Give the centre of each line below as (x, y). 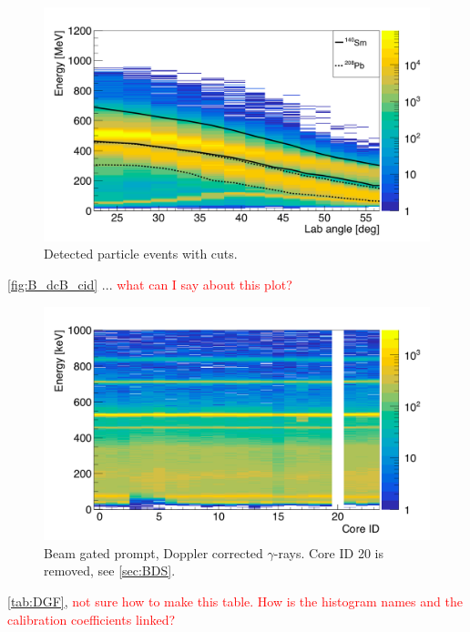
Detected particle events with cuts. (141, 254)
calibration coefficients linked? (92, 619)
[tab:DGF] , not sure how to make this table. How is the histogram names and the (235, 601)
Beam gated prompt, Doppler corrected (153, 552)
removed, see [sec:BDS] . (110, 571)
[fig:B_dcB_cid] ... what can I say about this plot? (150, 284)
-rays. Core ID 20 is (328, 552)
